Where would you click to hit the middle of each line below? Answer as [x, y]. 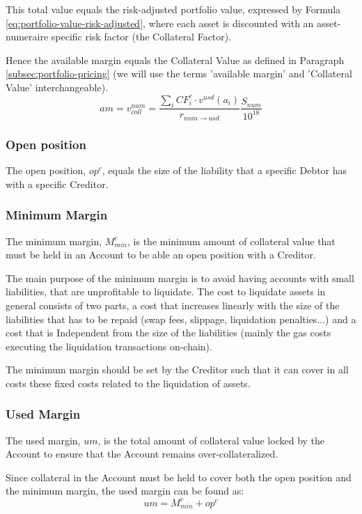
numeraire [27, 37]
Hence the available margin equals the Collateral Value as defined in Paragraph [175, 60]
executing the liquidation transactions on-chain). [109, 346]
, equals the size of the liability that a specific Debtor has [225, 170]
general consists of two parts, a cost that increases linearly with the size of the [173, 305]
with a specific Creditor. [57, 184]
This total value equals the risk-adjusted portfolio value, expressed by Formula [173, 9]
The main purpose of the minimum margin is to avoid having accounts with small [180, 278]
